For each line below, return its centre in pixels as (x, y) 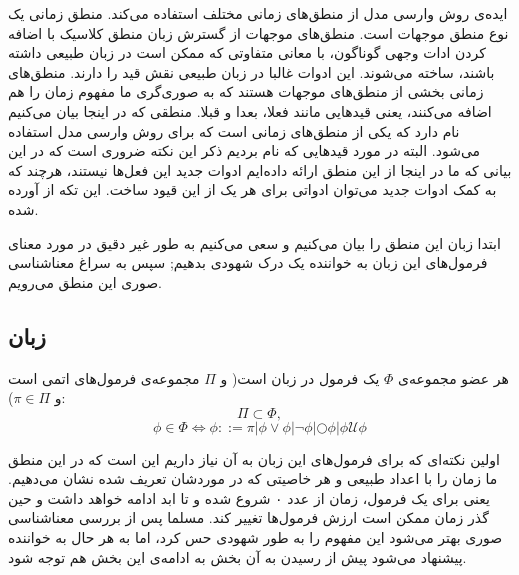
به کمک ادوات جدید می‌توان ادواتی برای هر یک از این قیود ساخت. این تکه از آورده (252, 189)
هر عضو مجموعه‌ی (453, 377)
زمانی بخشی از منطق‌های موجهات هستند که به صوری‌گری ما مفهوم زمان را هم (246, 91)
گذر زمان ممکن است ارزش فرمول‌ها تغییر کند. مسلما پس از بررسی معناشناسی (248, 517)
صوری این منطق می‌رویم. (85, 281)
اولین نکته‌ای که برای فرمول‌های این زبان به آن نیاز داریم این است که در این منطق (254, 458)
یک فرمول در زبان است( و (300, 377)
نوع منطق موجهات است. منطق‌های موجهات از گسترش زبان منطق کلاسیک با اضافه (258, 32)
